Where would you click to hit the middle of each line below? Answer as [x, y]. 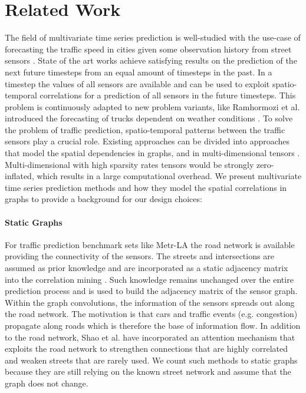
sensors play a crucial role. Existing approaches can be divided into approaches [147, 141]
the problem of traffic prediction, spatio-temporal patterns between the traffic [145, 129]
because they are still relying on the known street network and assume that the [148, 371]
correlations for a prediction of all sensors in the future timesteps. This [168, 95]
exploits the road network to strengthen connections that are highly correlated [146, 349]
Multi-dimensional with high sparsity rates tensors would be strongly [129, 164]
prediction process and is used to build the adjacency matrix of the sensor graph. [151, 291]
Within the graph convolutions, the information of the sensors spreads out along [150, 302]
